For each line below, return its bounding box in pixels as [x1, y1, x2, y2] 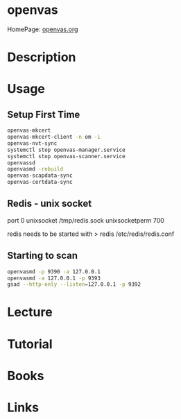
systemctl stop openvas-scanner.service [7, 153, 126, 160]
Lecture [7, 305, 53, 320]
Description [7, 49, 76, 65]
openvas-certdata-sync [7, 179, 73, 186]
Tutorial [7, 336, 53, 352]
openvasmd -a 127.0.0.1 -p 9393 [7, 275, 101, 282]
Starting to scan [7, 250, 78, 262]
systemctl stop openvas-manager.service [7, 146, 126, 153]
